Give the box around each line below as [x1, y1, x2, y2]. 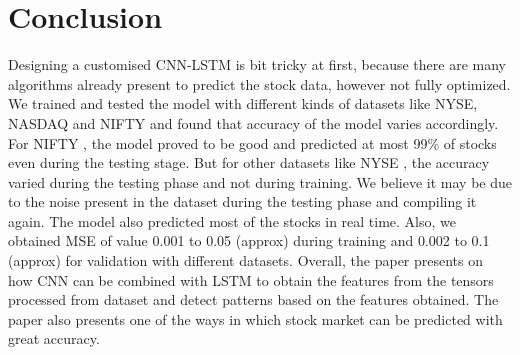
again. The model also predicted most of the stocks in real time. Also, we [8, 210, 457, 231]
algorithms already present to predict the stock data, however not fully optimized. [8, 73, 511, 94]
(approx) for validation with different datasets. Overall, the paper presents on [8, 250, 484, 271]
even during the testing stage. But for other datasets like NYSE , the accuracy [8, 152, 490, 173]
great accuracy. [8, 328, 100, 349]
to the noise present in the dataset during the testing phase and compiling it [8, 191, 477, 212]
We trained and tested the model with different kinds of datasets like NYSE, [8, 93, 478, 114]
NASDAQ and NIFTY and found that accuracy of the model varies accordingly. [8, 112, 499, 133]
